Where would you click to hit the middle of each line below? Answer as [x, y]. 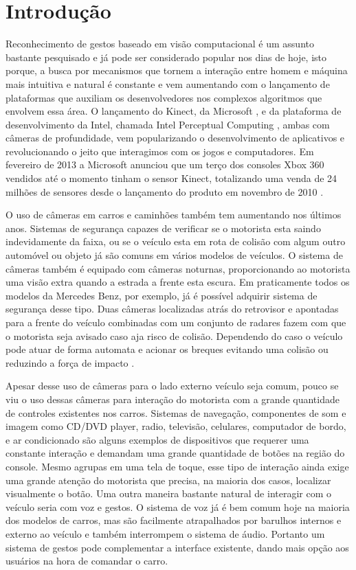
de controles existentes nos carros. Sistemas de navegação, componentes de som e [176, 412]
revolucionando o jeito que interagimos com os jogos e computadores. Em [160, 151]
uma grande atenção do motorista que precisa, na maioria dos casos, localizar [168, 480]
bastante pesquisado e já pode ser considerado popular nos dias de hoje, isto [166, 57]
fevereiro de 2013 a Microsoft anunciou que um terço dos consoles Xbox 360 [165, 164]
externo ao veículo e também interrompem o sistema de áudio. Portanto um [165, 533]
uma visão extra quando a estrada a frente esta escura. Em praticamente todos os [178, 282]
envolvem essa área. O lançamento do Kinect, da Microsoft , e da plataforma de [174, 111]
